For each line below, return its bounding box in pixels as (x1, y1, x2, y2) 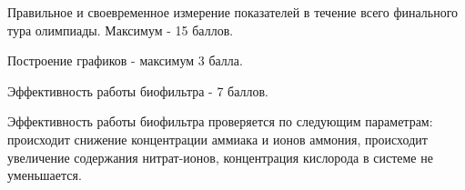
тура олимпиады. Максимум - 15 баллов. (7, 20, 234, 39)
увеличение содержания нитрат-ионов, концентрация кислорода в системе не (7, 147, 433, 166)
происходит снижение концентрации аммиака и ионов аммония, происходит (7, 129, 428, 148)
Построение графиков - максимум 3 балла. (7, 51, 243, 70)
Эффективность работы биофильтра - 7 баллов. (7, 81, 269, 100)
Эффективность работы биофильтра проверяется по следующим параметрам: (7, 112, 433, 131)
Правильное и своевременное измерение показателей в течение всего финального (7, 3, 459, 21)
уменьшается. (7, 165, 82, 185)
